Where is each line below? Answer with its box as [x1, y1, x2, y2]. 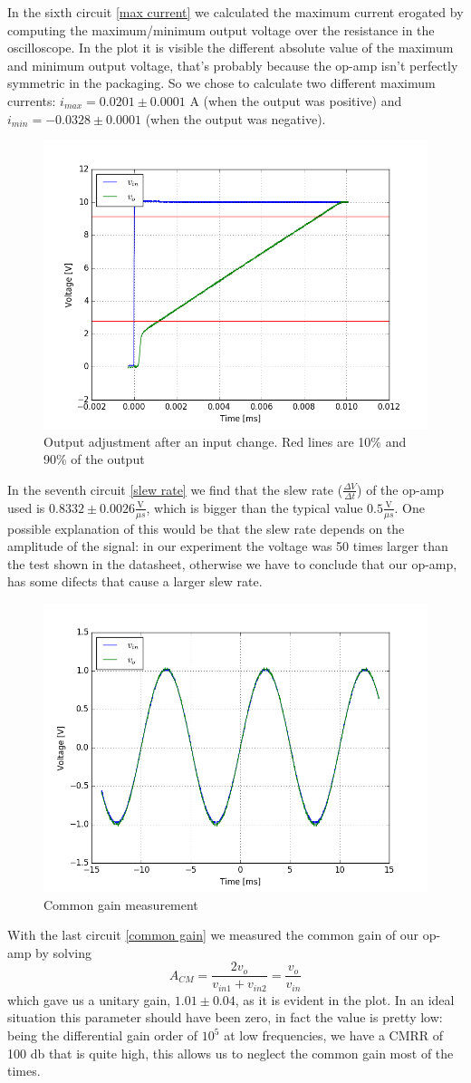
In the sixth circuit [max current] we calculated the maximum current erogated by [7, 3, 464, 21]
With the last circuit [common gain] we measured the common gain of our [7, 925, 419, 944]
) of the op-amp [357, 479, 445, 498]
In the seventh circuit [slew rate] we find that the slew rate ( [7, 479, 343, 498]
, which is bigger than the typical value [146, 498, 363, 517]
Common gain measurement [43, 894, 198, 914]
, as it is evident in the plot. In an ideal [235, 990, 455, 1009]
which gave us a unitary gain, [7, 990, 171, 1009]
